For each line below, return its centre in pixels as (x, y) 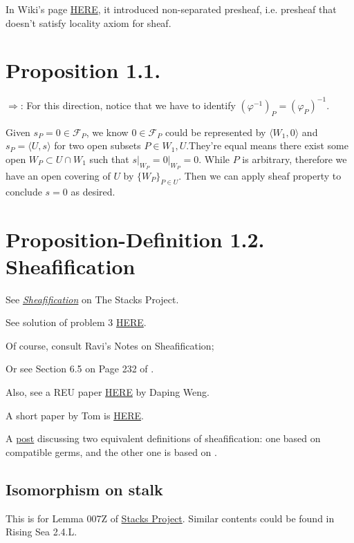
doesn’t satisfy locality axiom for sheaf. (88, 22)
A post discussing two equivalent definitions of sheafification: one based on (163, 438)
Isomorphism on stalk (84, 489)
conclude (24, 191)
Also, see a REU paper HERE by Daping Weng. (108, 392)
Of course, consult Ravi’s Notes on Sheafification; (110, 345)
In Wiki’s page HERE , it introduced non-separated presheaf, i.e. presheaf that (171, 9)
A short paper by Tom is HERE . (75, 415)
